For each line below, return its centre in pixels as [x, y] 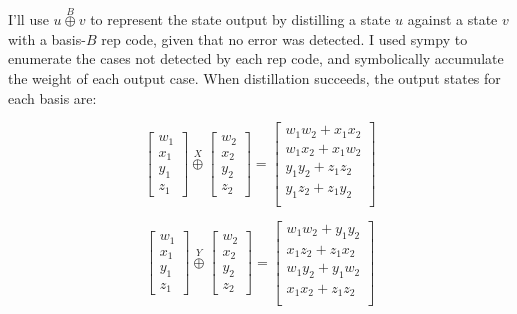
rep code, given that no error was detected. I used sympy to [284, 38]
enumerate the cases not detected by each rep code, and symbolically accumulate [256, 58]
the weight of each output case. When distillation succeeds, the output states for [254, 78]
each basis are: [52, 97]
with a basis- [47, 38]
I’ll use [28, 19]
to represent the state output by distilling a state [240, 19]
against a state [452, 19]
